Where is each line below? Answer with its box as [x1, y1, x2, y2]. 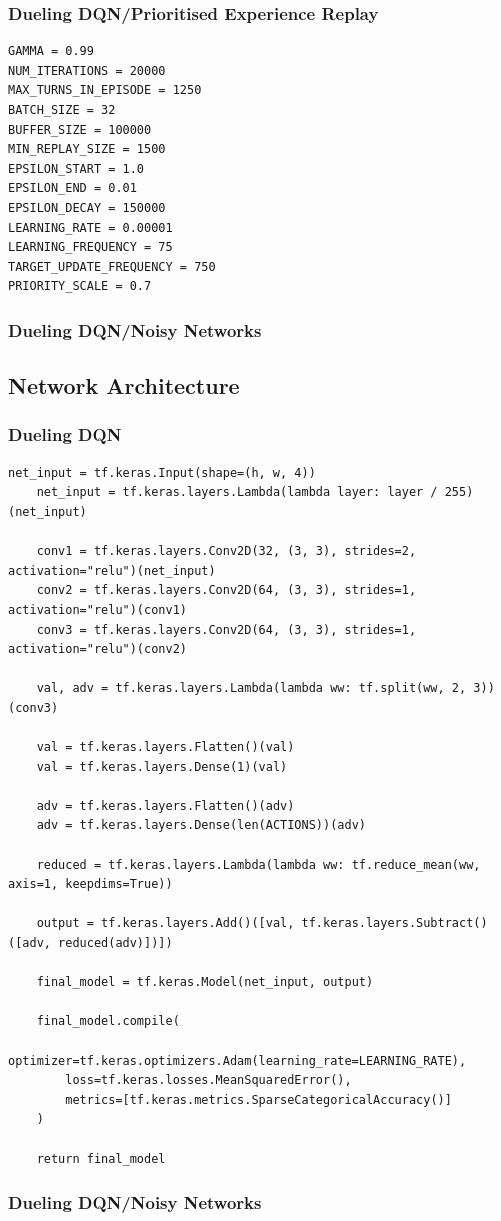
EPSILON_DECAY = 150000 [8, 200, 166, 215]
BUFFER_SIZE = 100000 [8, 122, 152, 137]
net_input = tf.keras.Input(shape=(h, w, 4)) [8, 465, 316, 480]
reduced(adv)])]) [58, 936, 173, 951]
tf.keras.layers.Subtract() [301, 916, 488, 931]
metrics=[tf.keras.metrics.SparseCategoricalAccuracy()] [65, 1092, 452, 1107]
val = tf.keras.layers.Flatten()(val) [36, 740, 295, 755]
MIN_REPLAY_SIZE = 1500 [8, 142, 166, 157]
